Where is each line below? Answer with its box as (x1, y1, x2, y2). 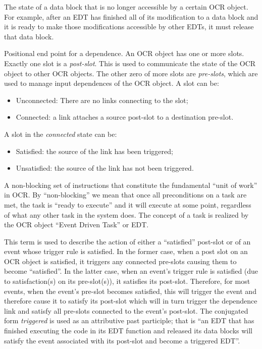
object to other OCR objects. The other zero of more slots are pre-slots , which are (4, 68, 258, 78)
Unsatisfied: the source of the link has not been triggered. (16, 163, 194, 173)
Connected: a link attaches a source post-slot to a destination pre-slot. (16, 112, 234, 122)
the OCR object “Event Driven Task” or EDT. (4, 219, 149, 230)
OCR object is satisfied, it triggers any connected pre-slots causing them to (4, 256, 237, 266)
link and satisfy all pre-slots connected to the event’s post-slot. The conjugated (4, 305, 248, 316)
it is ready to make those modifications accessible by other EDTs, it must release (4, 21, 254, 32)
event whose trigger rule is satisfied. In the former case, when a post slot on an (4, 246, 248, 257)
